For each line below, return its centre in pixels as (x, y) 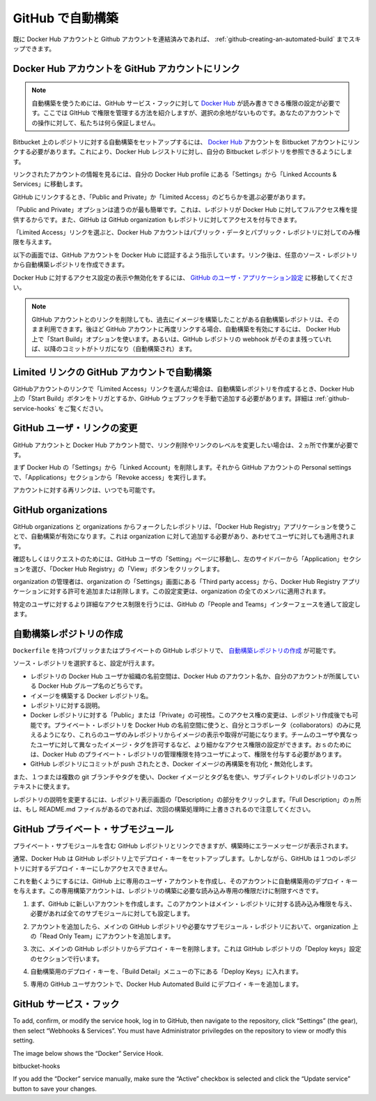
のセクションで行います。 (67, 959)
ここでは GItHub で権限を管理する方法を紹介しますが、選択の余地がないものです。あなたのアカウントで (192, 113)
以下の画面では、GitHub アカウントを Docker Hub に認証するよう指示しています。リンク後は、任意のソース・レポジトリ (185, 255)
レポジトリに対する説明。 (67, 705)
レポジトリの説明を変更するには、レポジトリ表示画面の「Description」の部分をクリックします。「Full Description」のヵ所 (187, 800)
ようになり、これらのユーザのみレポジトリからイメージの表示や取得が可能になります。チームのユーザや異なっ (200, 735)
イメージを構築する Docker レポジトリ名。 (91, 696)
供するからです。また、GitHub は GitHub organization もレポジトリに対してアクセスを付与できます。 (157, 219)
